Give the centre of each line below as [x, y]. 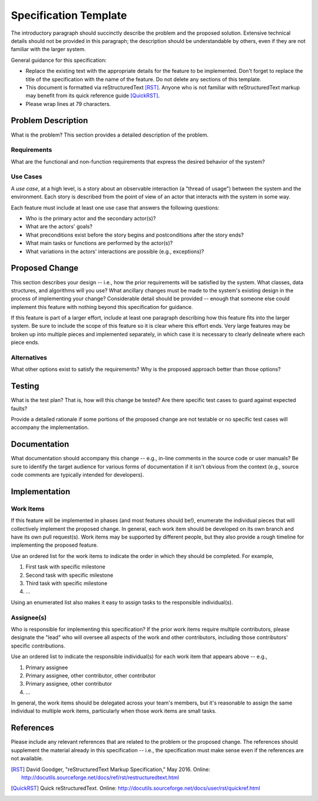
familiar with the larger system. [48, 49]
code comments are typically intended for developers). [77, 475]
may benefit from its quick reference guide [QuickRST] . [93, 96]
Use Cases [26, 177]
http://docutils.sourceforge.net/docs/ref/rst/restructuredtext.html [100, 777]
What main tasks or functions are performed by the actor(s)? [99, 243]
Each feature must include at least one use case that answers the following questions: [115, 207]
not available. [27, 759]
